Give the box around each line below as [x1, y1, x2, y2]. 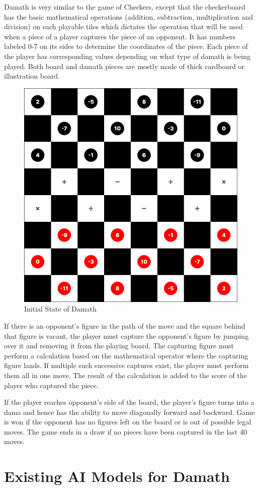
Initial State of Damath [24, 303, 97, 314]
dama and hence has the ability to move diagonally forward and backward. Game [4, 406, 255, 417]
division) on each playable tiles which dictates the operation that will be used [4, 21, 243, 32]
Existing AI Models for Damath [4, 466, 230, 486]
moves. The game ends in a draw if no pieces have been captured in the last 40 [4, 426, 247, 437]
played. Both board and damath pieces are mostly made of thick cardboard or [4, 60, 245, 71]
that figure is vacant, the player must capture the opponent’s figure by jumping [4, 330, 249, 341]
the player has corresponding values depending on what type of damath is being [4, 50, 251, 61]
